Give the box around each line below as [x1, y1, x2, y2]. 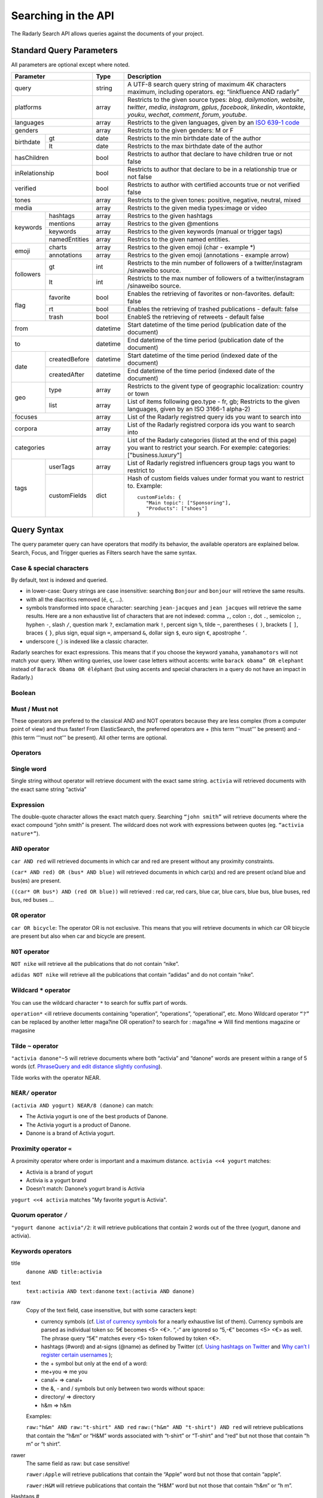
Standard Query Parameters [11, 46, 118, 56]
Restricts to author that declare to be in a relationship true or [127, 165, 297, 173]
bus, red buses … [11, 896, 54, 904]
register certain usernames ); [41, 1351, 113, 1358]
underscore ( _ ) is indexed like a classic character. [26, 638, 149, 645]
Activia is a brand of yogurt [26, 1168, 93, 1176]
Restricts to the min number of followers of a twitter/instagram [127, 258, 303, 267]
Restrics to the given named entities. [127, 235, 230, 243]
